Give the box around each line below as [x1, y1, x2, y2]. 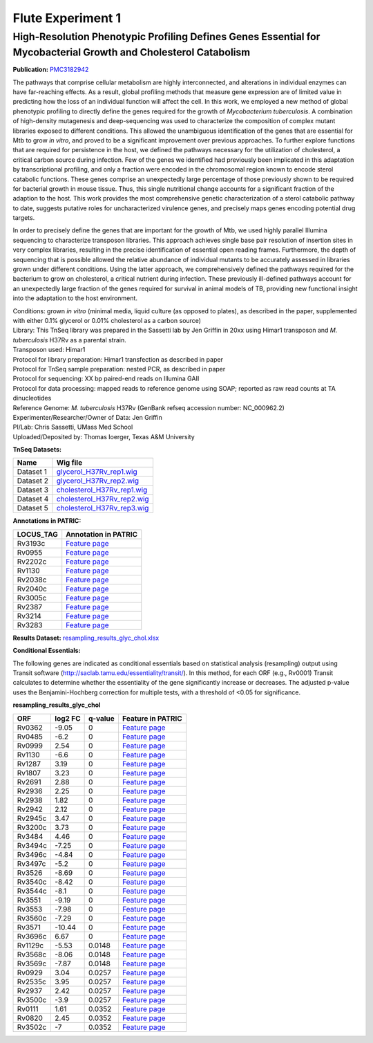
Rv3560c [17, 913, 47, 923]
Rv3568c [17, 950, 47, 959]
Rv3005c [17, 593, 47, 602]
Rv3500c [17, 995, 47, 1004]
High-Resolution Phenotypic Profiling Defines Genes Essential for [12, 30, 321, 43]
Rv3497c [17, 858, 46, 868]
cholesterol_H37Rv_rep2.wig [56, 495, 149, 504]
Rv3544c [17, 886, 48, 896]
